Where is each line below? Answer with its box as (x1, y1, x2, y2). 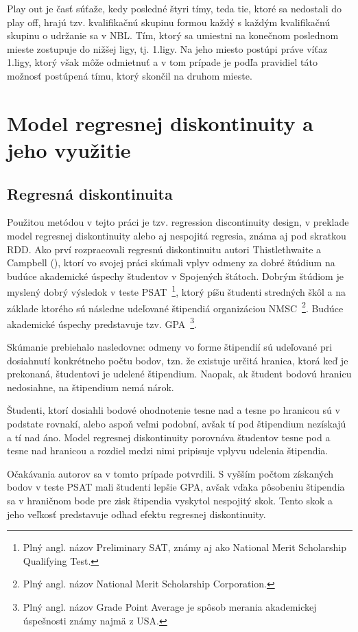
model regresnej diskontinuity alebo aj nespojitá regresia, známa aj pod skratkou (7, 228, 346, 242)
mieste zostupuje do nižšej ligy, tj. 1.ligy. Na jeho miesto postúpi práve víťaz (7, 41, 328, 56)
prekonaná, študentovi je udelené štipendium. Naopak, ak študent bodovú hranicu (7, 366, 352, 381)
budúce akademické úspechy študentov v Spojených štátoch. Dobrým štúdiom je (7, 268, 344, 283)
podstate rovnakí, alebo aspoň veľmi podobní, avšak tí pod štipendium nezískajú (7, 417, 346, 431)
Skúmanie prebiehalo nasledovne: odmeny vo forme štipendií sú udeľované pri (7, 340, 333, 354)
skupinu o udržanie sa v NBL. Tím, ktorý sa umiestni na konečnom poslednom (7, 28, 339, 43)
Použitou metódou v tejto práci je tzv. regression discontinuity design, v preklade (7, 215, 349, 229)
